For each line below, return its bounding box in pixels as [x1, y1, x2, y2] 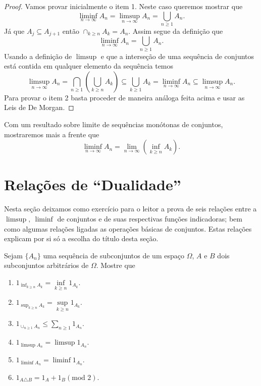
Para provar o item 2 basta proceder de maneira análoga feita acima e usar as [4, 92, 245, 102]
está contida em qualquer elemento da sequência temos [4, 61, 174, 71]
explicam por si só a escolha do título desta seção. [4, 233, 159, 244]
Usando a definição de [4, 50, 72, 61]
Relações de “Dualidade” [4, 174, 181, 195]
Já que [4, 25, 25, 36]
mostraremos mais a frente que [4, 129, 99, 139]
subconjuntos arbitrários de [4, 260, 89, 270]
